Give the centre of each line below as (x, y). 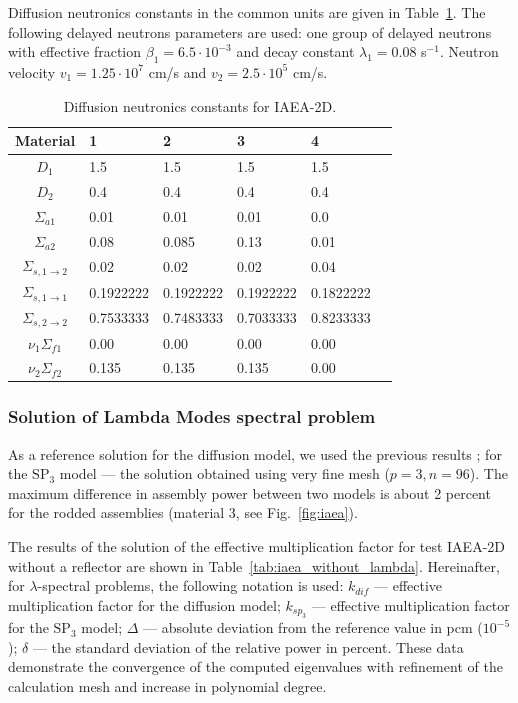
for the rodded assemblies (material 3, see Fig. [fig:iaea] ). (183, 512)
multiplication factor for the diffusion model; (144, 604)
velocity (32, 71)
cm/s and (177, 71)
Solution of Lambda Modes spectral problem (192, 416)
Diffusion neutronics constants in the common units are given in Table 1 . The (247, 12)
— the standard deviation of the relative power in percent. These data (248, 646)
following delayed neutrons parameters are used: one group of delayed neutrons (250, 31)
